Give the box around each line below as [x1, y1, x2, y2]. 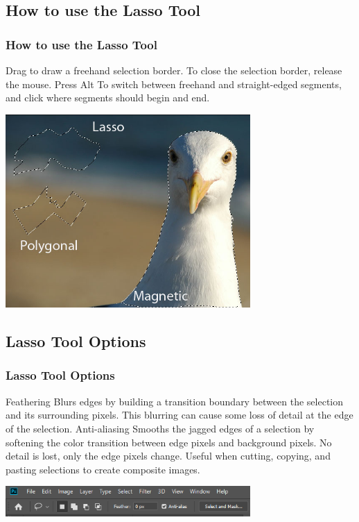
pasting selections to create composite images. [6, 462, 200, 476]
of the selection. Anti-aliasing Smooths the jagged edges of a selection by [6, 421, 315, 435]
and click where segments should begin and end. [6, 90, 210, 105]
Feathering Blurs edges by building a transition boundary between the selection [6, 394, 344, 408]
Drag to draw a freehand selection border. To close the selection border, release [6, 63, 342, 77]
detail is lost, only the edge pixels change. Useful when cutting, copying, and [6, 448, 331, 463]
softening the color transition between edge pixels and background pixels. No [6, 435, 332, 449]
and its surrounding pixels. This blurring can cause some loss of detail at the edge [6, 407, 353, 422]
